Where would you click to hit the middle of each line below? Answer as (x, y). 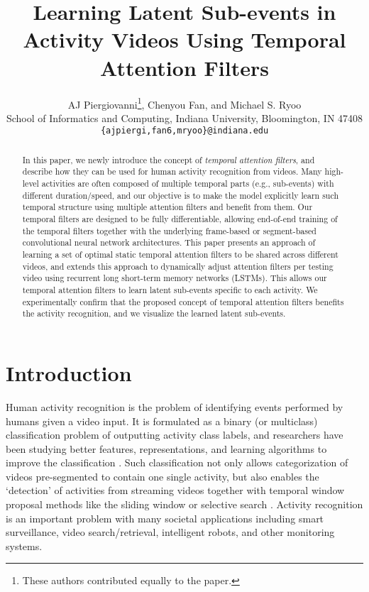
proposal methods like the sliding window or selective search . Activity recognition (184, 504)
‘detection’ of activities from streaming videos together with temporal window (175, 490)
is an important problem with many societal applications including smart (165, 518)
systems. (24, 546)
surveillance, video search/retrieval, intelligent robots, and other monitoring (170, 532)
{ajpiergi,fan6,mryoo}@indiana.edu (184, 131)
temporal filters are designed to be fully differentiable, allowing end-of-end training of (180, 219)
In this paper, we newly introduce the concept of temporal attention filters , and (169, 159)
